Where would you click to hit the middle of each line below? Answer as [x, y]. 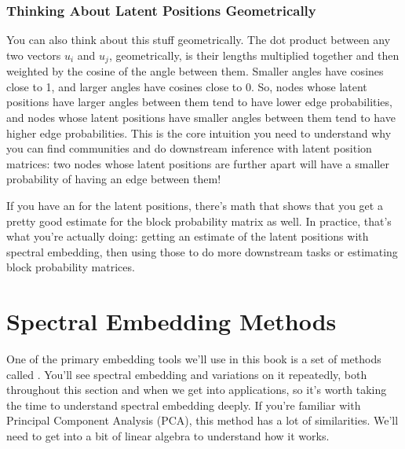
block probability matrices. [71, 267]
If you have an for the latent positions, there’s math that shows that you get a [195, 206]
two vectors [34, 55]
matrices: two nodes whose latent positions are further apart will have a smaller [198, 163]
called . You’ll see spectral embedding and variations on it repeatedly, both [187, 374]
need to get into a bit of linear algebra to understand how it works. [168, 436]
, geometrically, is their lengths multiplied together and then [254, 55]
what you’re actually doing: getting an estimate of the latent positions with [188, 236]
